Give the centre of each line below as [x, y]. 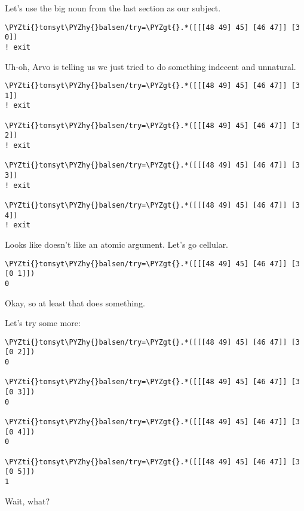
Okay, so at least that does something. [75, 302]
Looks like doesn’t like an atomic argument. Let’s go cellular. [117, 244]
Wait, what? [27, 501]
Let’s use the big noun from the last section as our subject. [113, 8]
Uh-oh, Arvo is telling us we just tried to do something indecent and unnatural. [151, 66]
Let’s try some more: [43, 323]
